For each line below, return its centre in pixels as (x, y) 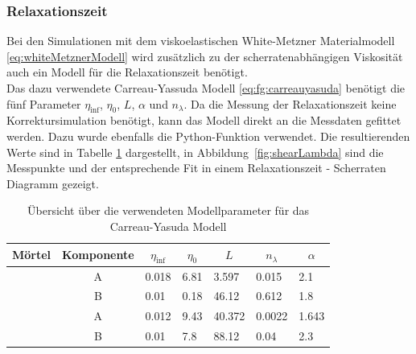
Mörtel (32, 255)
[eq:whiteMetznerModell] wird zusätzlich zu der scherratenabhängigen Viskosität (205, 56)
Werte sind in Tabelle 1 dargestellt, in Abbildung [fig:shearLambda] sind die (195, 152)
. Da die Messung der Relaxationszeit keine (290, 103)
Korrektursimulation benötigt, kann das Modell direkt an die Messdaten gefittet (204, 120)
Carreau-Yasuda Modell (168, 226)
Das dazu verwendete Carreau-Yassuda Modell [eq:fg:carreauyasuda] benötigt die (206, 88)
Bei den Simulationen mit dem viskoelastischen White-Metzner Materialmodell (201, 41)
